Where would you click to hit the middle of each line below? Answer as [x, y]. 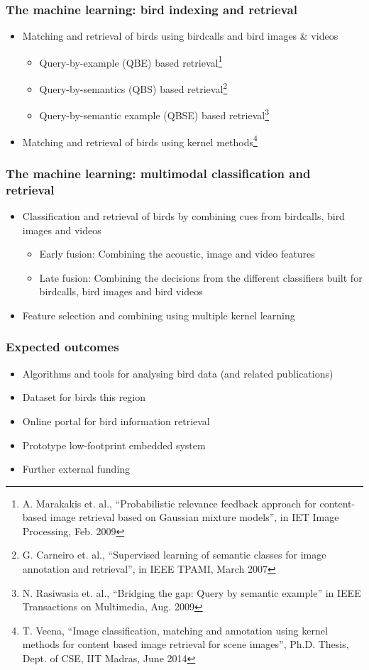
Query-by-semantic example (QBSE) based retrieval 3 [154, 114]
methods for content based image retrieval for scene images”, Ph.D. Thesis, [186, 644]
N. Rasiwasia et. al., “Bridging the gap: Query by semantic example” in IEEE [192, 592]
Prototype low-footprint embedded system [114, 445]
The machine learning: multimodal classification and [158, 173]
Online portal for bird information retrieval [116, 421]
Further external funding [76, 469]
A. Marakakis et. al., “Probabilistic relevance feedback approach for [169, 503]
